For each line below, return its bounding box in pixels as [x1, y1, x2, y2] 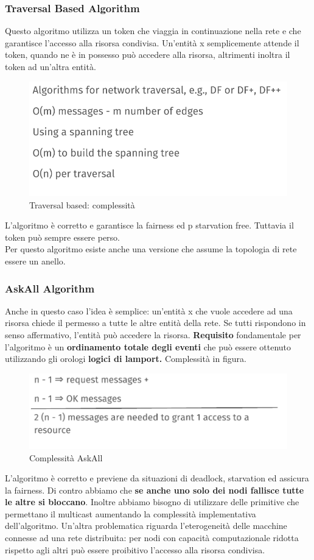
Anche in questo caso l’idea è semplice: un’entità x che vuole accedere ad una [5, 304, 293, 317]
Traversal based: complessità [29, 198, 135, 211]
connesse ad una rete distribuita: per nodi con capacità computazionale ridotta [5, 531, 299, 544]
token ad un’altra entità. [5, 60, 96, 73]
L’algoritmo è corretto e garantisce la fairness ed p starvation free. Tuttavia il [5, 219, 294, 232]
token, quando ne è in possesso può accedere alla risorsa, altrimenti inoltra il [5, 48, 290, 61]
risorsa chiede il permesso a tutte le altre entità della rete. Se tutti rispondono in [5, 316, 306, 329]
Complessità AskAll [29, 451, 103, 464]
